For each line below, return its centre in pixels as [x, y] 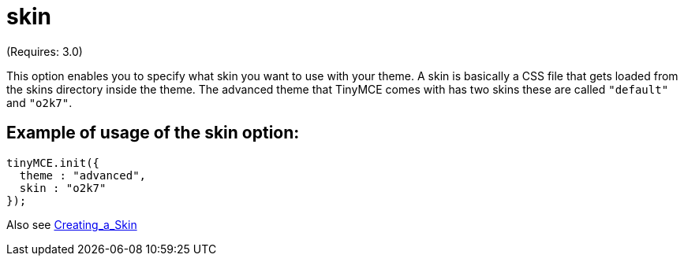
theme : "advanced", [83, 175]
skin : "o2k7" [63, 188]
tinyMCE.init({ [53, 162]
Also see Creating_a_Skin [72, 224]
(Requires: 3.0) [45, 51]
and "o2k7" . [39, 102]
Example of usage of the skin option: [153, 133]
